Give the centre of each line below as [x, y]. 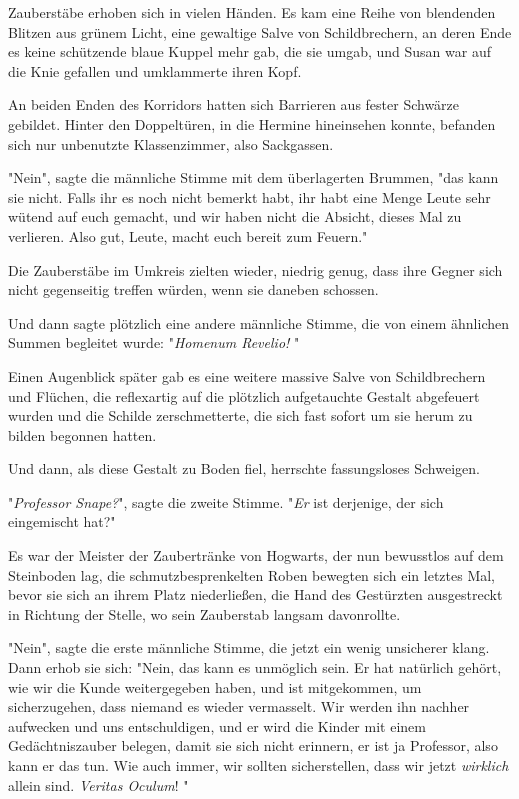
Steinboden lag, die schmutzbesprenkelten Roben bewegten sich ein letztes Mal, [252, 574]
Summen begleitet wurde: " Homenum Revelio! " [154, 342]
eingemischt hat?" [62, 521]
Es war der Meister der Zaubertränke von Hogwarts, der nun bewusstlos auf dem [256, 555]
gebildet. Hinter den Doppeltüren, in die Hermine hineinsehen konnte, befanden [252, 123]
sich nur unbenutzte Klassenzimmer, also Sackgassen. [171, 143]
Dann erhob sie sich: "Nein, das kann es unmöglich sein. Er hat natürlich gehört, [255, 667]
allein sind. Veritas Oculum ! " [98, 784]
